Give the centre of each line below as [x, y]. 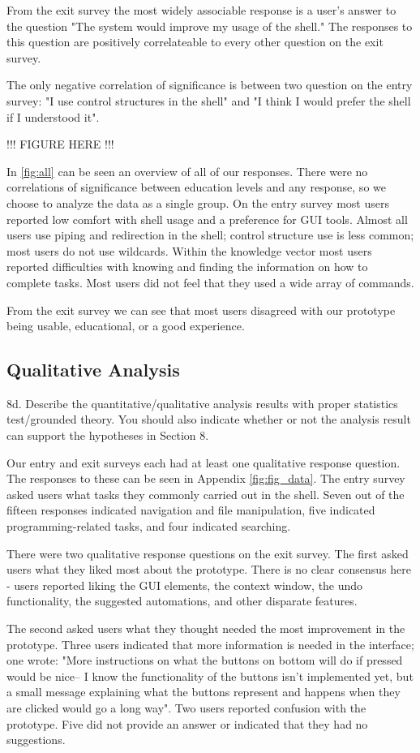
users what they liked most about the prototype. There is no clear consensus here [209, 569]
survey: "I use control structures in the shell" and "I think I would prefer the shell [209, 100]
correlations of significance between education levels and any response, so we [196, 187]
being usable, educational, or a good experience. [126, 326]
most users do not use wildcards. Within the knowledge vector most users [189, 250]
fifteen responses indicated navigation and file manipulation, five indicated [191, 510]
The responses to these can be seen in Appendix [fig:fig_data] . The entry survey [206, 478]
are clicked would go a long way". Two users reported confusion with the [186, 707]
